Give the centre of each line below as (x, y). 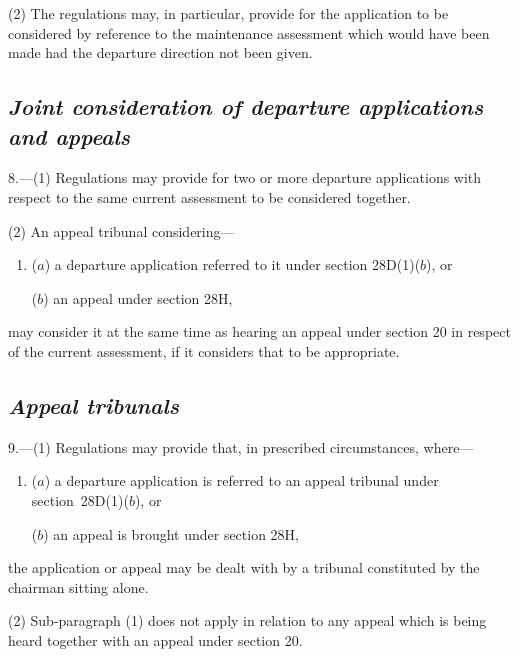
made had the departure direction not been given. (160, 52)
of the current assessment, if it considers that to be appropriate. (204, 350)
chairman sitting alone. (78, 586)
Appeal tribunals (93, 404)
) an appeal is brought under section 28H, (171, 533)
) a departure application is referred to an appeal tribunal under (241, 480)
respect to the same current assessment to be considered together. (209, 196)
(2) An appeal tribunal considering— (121, 230)
